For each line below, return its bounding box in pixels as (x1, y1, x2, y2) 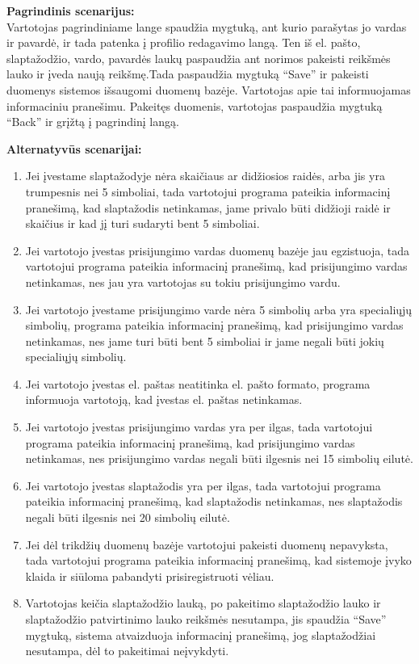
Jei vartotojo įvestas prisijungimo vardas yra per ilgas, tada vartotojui (25, 418, 373, 435)
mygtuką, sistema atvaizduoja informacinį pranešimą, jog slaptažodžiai (25, 626, 376, 643)
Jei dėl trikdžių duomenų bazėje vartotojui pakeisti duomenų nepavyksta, (25, 536, 388, 553)
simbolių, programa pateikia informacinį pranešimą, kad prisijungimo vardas (25, 317, 404, 334)
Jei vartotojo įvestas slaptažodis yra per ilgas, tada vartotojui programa (25, 477, 381, 494)
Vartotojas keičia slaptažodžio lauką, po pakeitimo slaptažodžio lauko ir (25, 595, 381, 611)
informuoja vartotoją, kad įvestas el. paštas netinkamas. (25, 391, 303, 408)
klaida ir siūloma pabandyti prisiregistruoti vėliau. (25, 567, 274, 584)
